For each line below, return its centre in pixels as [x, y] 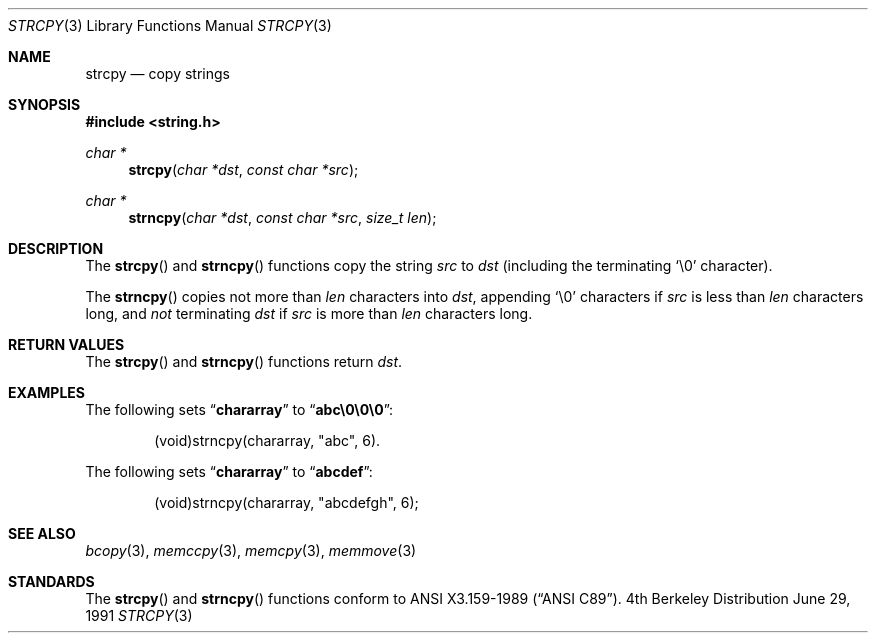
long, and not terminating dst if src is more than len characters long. [309, 313]
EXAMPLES [46, 392]
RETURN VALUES [66, 344]
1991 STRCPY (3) [139, 615]
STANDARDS [51, 581]
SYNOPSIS [44, 104]
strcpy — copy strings [157, 73]
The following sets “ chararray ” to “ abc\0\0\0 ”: [239, 409]
